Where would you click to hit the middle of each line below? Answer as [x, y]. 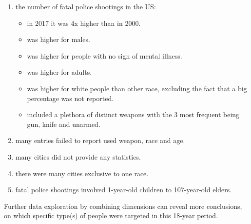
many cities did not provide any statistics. [78, 156]
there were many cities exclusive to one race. [82, 173]
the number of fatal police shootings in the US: [86, 6]
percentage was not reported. [70, 98]
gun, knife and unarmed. [64, 124]
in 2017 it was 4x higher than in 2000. [84, 23]
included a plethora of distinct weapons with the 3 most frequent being [133, 114]
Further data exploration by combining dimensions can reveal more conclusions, [123, 206]
